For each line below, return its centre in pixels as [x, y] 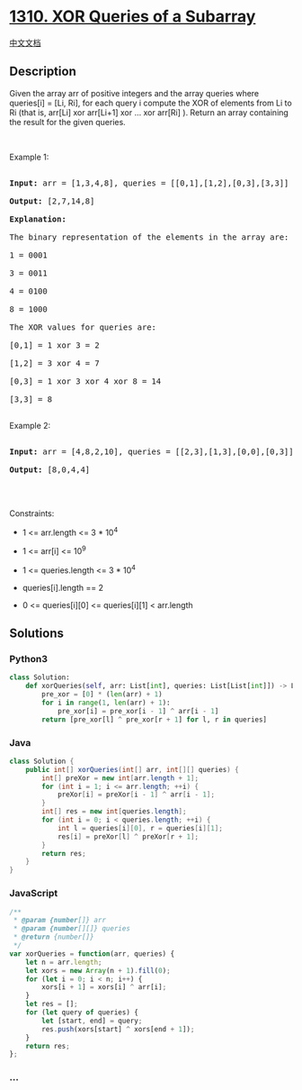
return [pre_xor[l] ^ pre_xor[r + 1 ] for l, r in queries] [155, 719]
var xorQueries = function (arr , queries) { [92, 954]
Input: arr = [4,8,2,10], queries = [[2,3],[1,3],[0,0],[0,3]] [151, 451]
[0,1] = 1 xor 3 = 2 [55, 345]
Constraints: [32, 513]
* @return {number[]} [53, 937]
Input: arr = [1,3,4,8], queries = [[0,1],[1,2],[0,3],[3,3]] [149, 183]
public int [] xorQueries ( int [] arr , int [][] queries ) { [133, 769]
